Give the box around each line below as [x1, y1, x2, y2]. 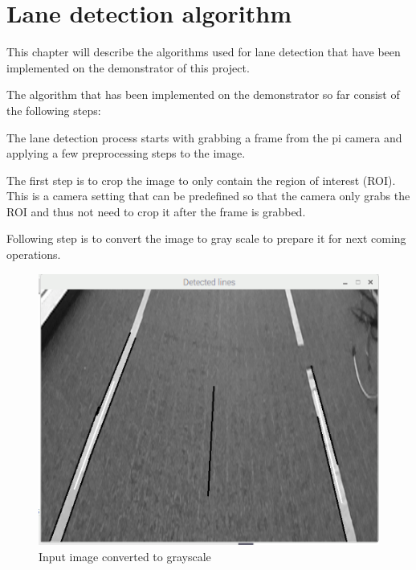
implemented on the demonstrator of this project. [6, 59, 250, 76]
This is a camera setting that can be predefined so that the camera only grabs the [6, 187, 410, 204]
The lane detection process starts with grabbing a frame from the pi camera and [6, 129, 402, 146]
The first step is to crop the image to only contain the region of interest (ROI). [6, 171, 396, 188]
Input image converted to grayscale [39, 548, 211, 564]
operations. [6, 246, 61, 263]
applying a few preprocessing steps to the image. [6, 145, 246, 162]
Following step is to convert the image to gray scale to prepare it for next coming [6, 230, 406, 247]
